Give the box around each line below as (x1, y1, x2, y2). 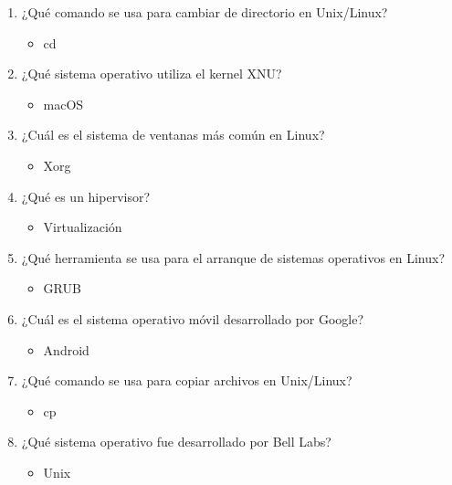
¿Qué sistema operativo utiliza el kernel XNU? (21, 64, 282, 83)
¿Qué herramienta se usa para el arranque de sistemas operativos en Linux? (21, 248, 446, 267)
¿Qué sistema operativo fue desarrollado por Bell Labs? (21, 432, 331, 451)
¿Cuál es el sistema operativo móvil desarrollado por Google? (21, 309, 364, 328)
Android (43, 340, 89, 359)
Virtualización (43, 217, 122, 237)
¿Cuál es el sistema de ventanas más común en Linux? (21, 125, 325, 144)
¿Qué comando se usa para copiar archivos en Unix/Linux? (21, 371, 352, 390)
